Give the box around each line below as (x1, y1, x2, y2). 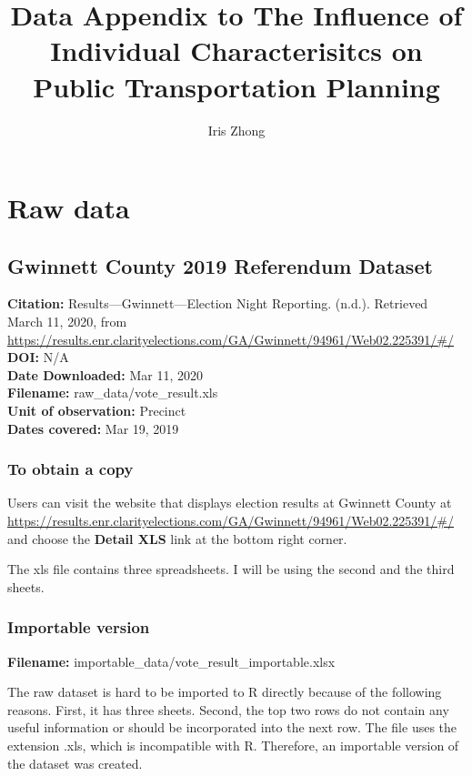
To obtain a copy (7, 458, 134, 480)
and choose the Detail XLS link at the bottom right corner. (7, 529, 347, 548)
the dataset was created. (7, 753, 143, 772)
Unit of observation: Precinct (7, 401, 186, 420)
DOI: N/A (7, 348, 69, 367)
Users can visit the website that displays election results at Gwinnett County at (7, 493, 452, 512)
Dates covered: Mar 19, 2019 (7, 418, 179, 438)
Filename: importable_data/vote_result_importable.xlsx (7, 651, 336, 670)
